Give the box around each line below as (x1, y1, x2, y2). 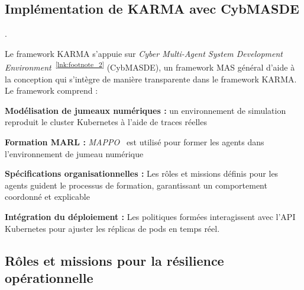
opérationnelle (5, 268, 93, 286)
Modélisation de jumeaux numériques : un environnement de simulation (5, 104, 286, 116)
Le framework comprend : (5, 84, 98, 97)
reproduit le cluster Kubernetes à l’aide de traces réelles (5, 116, 207, 128)
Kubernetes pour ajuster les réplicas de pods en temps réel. (5, 222, 220, 234)
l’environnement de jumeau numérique (5, 147, 144, 160)
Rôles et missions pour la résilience (5, 251, 224, 269)
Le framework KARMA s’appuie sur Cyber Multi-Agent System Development (5, 47, 283, 59)
